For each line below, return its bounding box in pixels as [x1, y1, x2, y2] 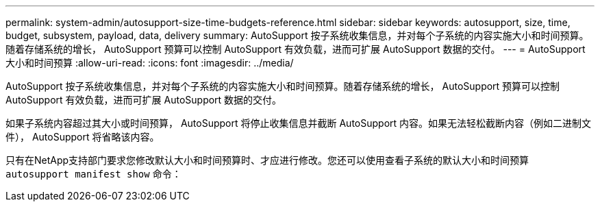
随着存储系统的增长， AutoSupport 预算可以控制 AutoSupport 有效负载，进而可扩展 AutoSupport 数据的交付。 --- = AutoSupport [5, 43, 586, 55]
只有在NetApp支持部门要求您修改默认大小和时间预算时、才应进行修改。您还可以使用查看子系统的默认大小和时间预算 [5, 154, 529, 166]
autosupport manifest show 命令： [5, 168, 182, 180]
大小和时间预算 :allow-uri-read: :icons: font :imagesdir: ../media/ [5, 57, 294, 69]
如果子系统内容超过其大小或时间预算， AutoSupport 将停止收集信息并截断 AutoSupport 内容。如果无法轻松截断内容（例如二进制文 [5, 117, 592, 129]
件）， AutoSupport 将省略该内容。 [5, 131, 160, 143]
